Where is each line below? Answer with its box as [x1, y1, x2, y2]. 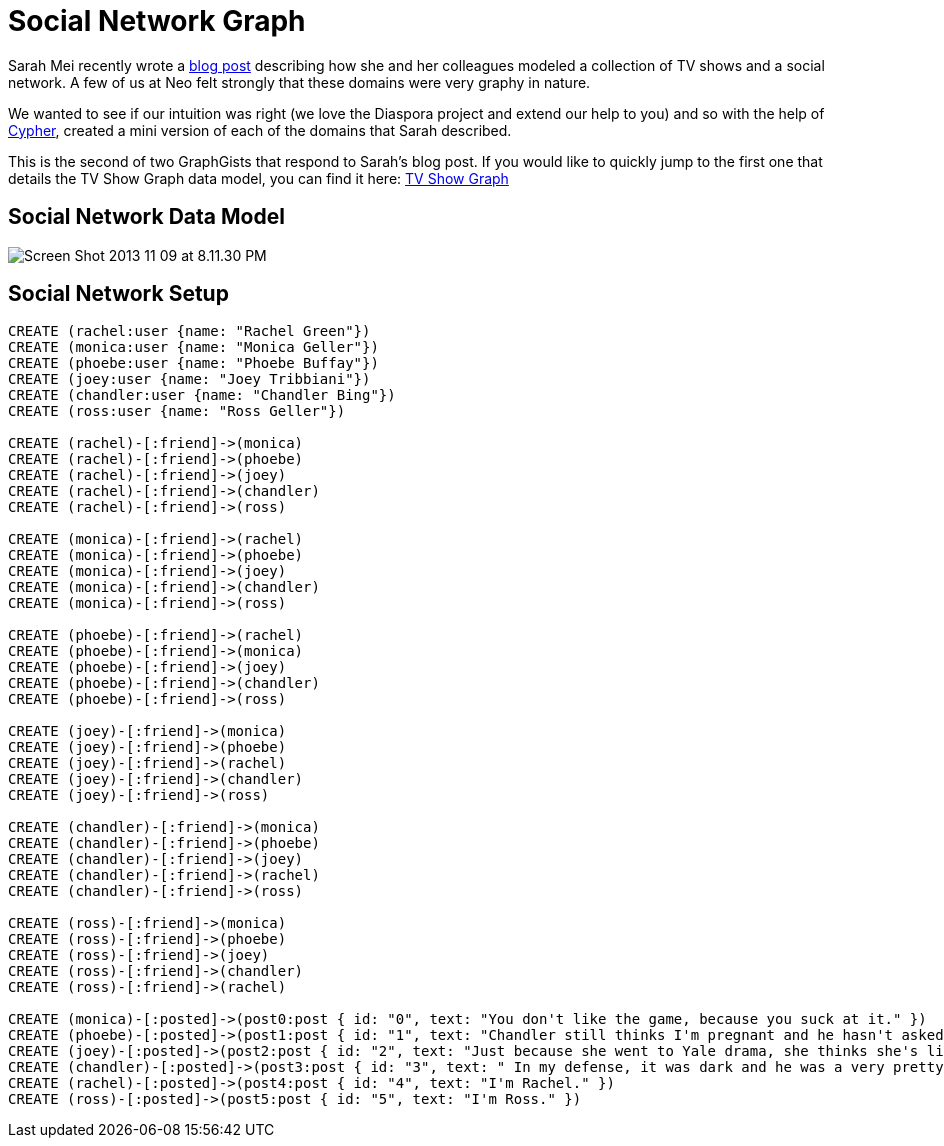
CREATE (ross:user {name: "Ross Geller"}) [8, 403, 346, 420]
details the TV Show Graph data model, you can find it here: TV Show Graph [8, 169, 509, 187]
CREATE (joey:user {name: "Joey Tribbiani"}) [8, 371, 371, 388]
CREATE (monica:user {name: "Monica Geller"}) [8, 339, 379, 356]
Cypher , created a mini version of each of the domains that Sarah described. [8, 121, 512, 139]
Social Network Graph [8, 4, 306, 38]
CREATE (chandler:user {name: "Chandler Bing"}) [8, 387, 396, 404]
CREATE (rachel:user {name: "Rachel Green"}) [8, 323, 371, 340]
